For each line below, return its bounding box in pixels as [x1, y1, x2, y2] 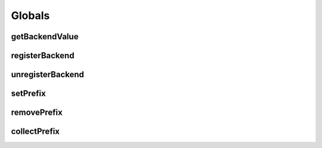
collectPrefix [11, 127, 60, 137]
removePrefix [11, 108, 63, 118]
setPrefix [11, 89, 46, 99]
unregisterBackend [11, 70, 85, 80]
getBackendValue [11, 32, 79, 42]
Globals [11, 9, 50, 22]
